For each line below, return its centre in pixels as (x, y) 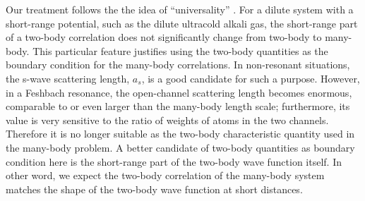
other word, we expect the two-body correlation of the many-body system (165, 175)
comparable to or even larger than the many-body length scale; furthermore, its (178, 106)
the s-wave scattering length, (68, 78)
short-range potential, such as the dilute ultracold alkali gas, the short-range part (182, 23)
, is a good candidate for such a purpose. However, (251, 78)
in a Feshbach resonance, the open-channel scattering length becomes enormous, (179, 92)
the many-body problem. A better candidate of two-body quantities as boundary (180, 147)
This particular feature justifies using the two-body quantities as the (180, 50)
